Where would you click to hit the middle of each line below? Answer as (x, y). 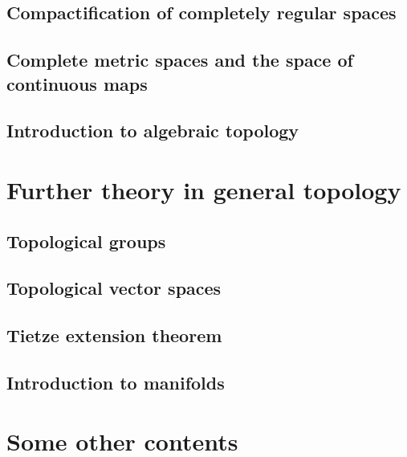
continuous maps (77, 83)
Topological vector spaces (114, 288)
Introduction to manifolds (116, 382)
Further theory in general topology (204, 189)
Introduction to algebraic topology (153, 131)
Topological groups (86, 241)
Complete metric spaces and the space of (180, 60)
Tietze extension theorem (114, 335)
